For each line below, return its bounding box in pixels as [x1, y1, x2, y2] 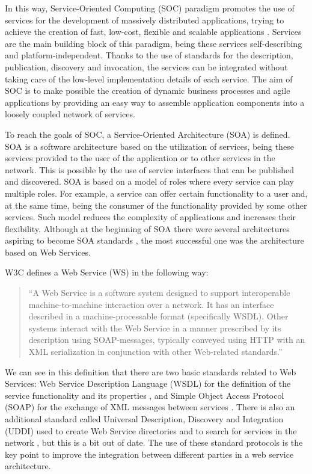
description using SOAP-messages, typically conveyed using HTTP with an [28, 333, 305, 346]
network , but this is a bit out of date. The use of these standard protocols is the [5, 436, 303, 449]
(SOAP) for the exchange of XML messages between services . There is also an [5, 401, 295, 413]
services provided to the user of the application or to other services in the [5, 152, 275, 164]
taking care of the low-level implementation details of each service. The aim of [5, 72, 293, 85]
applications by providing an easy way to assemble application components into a [5, 96, 305, 108]
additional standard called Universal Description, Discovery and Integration [5, 413, 284, 425]
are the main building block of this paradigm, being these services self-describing [5, 37, 302, 49]
